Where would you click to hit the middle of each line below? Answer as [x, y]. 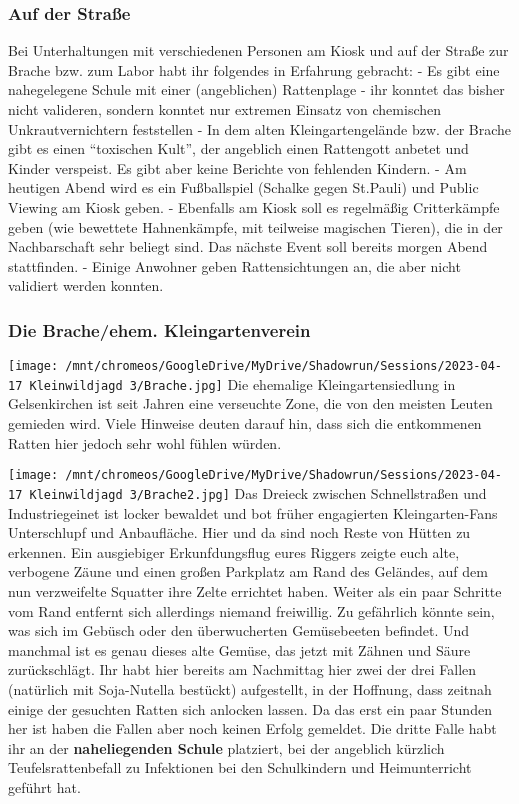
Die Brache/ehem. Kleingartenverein [159, 329]
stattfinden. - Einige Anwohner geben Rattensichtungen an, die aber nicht [234, 265]
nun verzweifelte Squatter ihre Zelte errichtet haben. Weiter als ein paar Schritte [255, 590]
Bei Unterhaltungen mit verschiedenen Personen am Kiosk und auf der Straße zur [258, 50]
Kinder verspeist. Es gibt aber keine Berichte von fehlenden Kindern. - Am [237, 167]
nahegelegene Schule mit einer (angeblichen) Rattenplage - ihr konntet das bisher [256, 89]
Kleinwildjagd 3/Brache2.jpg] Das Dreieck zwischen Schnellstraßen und [258, 492]
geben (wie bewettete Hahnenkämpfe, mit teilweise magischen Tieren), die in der [255, 226]
